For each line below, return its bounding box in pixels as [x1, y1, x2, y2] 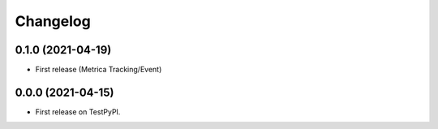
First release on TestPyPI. [35, 106, 121, 117]
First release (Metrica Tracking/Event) [35, 65, 162, 75]
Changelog [15, 12, 91, 30]
